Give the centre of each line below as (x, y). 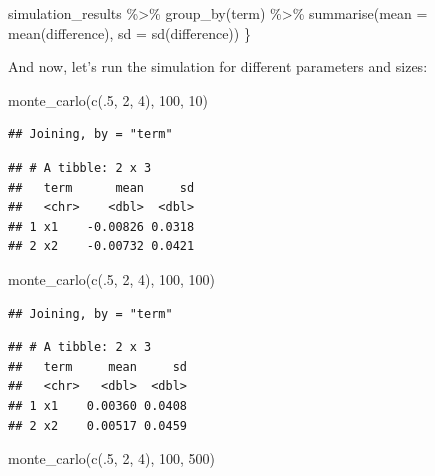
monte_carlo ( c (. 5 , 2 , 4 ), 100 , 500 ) (111, 458)
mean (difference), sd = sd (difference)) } (129, 32)
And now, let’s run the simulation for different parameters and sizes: (218, 66)
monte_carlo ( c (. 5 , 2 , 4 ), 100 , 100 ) (111, 278)
